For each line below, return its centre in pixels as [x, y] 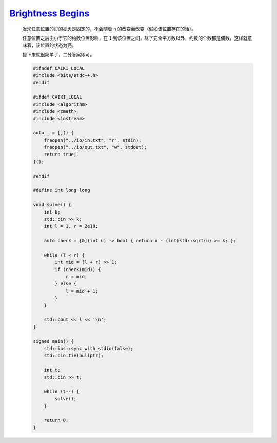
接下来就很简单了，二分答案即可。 [58, 54]
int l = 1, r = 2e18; [71, 226]
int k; [52, 212]
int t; [52, 370]
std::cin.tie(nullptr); [74, 356]
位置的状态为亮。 [58, 45]
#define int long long [62, 190]
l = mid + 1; [82, 291]
